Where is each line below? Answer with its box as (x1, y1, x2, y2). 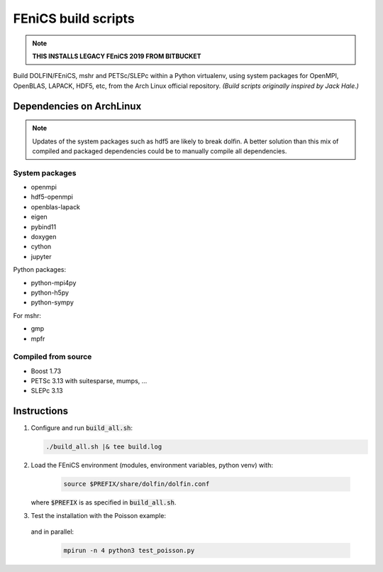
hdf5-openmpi (30, 192, 74, 202)
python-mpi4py (30, 278, 77, 287)
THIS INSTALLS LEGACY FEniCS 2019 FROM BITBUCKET (32, 52, 201, 60)
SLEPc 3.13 (30, 387, 63, 395)
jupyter (30, 252, 52, 260)
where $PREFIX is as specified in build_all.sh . (30, 498, 177, 507)
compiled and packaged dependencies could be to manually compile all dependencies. (32, 146, 287, 155)
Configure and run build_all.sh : (30, 424, 133, 432)
